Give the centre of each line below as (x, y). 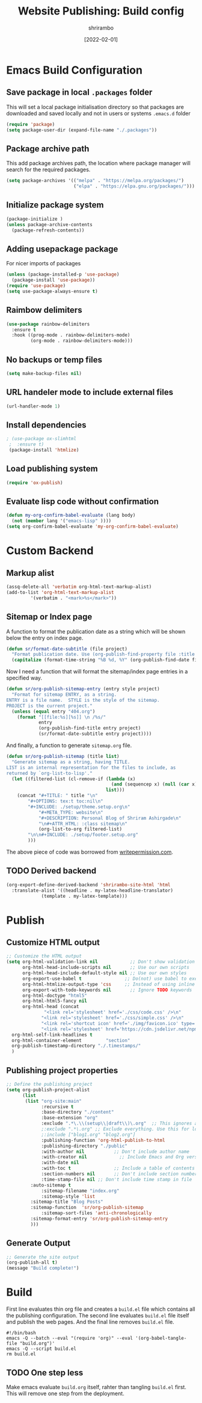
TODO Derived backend (51, 871)
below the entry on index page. (45, 638)
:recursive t (57, 1107)
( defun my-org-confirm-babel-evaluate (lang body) (71, 515)
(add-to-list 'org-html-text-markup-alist (60, 592)
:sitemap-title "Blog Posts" (67, 1202)
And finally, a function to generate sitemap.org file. (69, 745)
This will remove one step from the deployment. (65, 1393)
